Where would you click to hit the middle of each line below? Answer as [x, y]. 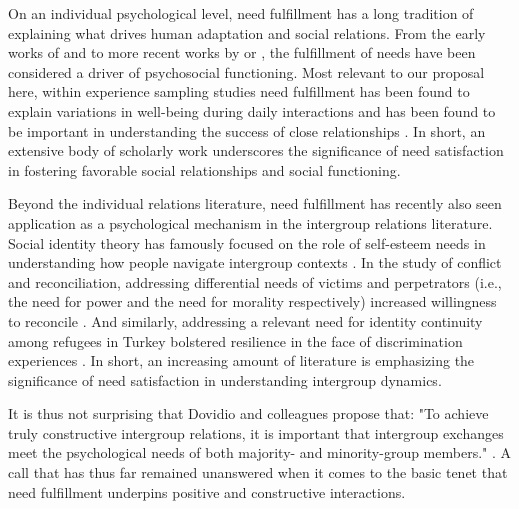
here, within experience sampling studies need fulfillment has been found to [239, 91]
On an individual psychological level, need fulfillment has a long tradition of [241, 13]
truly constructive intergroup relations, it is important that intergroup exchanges [256, 432]
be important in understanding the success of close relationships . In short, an [247, 130]
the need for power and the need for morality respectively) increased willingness [252, 301]
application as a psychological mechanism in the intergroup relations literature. [250, 222]
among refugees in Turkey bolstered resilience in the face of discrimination [235, 340]
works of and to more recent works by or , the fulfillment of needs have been [242, 52]
